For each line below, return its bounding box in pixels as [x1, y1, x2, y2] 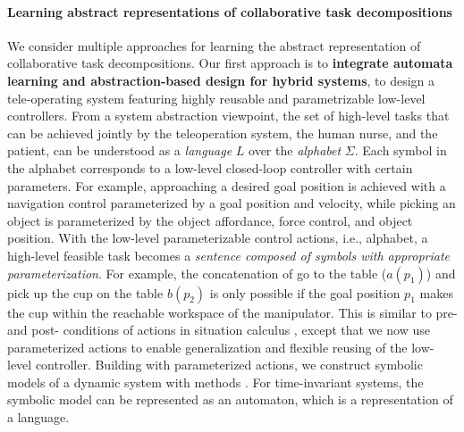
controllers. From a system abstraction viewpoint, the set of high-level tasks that [7, 106, 450, 125]
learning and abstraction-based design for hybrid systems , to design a [7, 71, 435, 89]
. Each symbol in [354, 141, 447, 160]
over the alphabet [249, 141, 342, 160]
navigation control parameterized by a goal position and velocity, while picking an [7, 194, 456, 212]
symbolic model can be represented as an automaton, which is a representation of [7, 390, 453, 409]
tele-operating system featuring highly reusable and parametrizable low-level [7, 88, 426, 107]
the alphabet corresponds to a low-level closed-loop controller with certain [7, 158, 413, 177]
